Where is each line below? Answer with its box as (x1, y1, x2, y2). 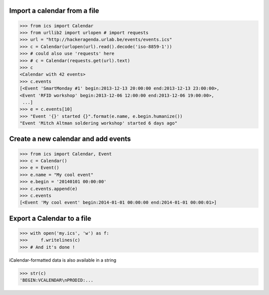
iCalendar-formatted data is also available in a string (9, 257, 117, 263)
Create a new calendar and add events (9, 135, 132, 143)
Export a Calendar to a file (9, 214, 92, 222)
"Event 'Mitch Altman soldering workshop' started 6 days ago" (19, 120, 178, 126)
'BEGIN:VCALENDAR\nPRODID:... (19, 278, 94, 283)
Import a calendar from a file (9, 6, 99, 15)
